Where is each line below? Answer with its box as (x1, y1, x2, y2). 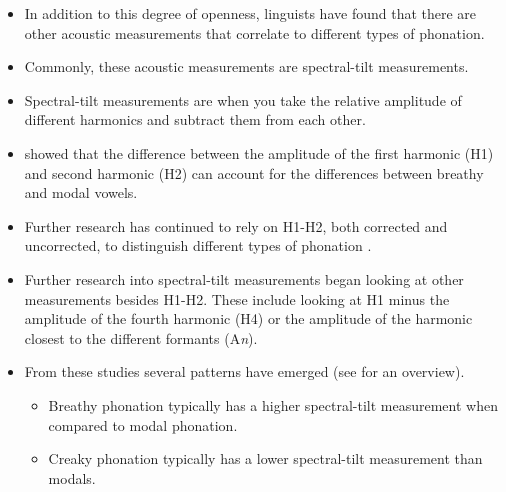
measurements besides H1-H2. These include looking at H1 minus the (24, 288, 450, 309)
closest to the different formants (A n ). (24, 327, 258, 348)
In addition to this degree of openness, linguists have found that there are (24, 3, 477, 23)
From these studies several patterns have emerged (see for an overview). (24, 361, 465, 382)
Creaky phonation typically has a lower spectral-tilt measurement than (48, 448, 483, 469)
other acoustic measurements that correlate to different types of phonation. (24, 22, 485, 43)
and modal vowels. (24, 182, 138, 203)
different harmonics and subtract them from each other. (24, 109, 366, 130)
